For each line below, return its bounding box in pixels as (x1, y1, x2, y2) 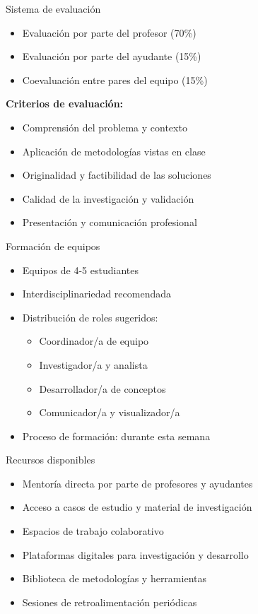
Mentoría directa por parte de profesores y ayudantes (22, 476, 253, 490)
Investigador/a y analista (39, 357, 148, 372)
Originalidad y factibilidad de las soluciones (22, 167, 211, 182)
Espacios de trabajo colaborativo (22, 524, 164, 538)
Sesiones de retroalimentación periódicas (22, 594, 197, 609)
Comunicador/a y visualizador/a (39, 405, 180, 420)
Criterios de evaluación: (6, 96, 124, 111)
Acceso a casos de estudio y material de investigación (22, 500, 252, 514)
